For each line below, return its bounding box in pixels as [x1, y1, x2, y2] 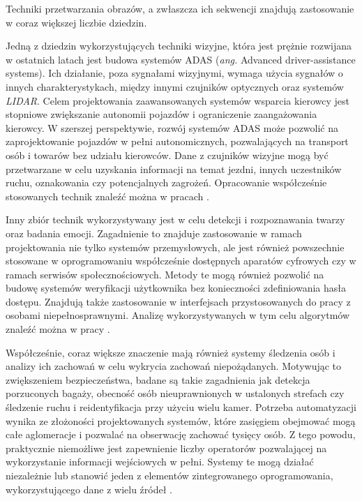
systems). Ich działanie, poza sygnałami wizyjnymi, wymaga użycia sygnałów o [6, 66, 343, 80]
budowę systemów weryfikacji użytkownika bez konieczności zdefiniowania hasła [6, 281, 347, 295]
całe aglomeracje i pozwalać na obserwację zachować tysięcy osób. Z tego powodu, [6, 427, 356, 442]
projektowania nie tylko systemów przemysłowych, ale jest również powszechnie [6, 239, 345, 254]
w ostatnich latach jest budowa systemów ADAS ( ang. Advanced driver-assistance [6, 52, 356, 66]
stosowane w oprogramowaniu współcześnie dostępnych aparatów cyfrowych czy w [6, 253, 356, 268]
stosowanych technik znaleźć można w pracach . [6, 188, 209, 203]
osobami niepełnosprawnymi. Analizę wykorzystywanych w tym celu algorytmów [6, 308, 350, 322]
